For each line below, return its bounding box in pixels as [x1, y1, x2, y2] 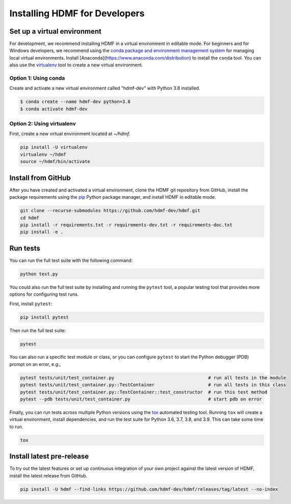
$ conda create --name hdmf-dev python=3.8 [20, 99, 131, 104]
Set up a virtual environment [9, 27, 102, 36]
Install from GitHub [9, 173, 71, 182]
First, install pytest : [9, 301, 52, 307]
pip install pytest [20, 314, 69, 320]
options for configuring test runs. [9, 291, 79, 298]
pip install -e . [20, 229, 64, 235]
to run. [9, 423, 23, 430]
